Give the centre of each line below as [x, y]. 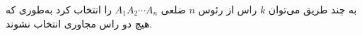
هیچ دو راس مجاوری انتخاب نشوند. [79, 23]
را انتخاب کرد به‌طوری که [59, 9]
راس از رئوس [228, 9]
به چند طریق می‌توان [313, 9]
